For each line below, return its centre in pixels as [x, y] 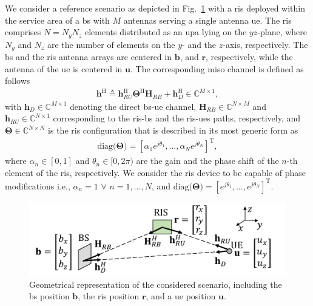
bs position [49, 296]
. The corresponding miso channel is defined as [217, 68]
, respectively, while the [249, 57]
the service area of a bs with [57, 20]
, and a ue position [181, 296]
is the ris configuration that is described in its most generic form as [173, 130]
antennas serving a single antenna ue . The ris [207, 20]
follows [18, 80]
